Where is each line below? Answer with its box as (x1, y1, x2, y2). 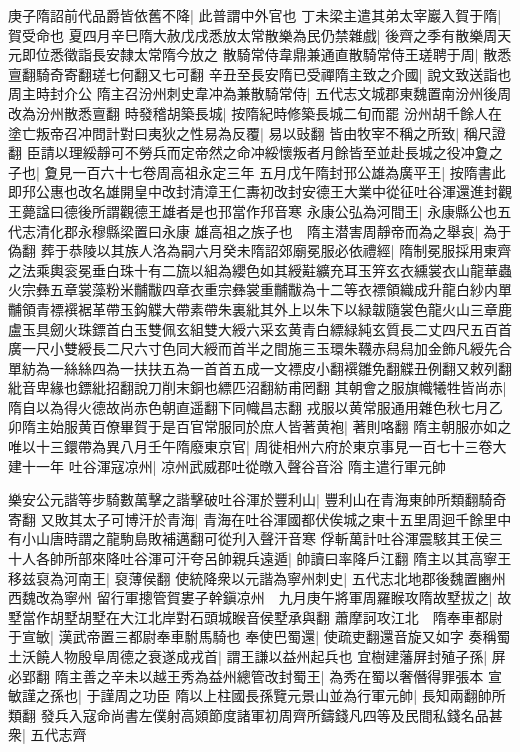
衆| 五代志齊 (8, 724, 87, 745)
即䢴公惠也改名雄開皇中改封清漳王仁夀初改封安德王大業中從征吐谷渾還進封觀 (8, 181, 512, 202)
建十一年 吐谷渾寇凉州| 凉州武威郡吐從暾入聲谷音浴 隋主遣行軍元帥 (8, 455, 446, 476)
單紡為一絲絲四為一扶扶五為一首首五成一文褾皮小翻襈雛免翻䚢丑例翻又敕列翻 (8, 357, 512, 378)
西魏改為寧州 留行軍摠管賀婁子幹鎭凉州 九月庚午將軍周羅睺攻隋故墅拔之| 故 (8, 587, 512, 608)
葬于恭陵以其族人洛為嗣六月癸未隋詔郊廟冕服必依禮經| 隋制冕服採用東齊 (40, 240, 512, 261)
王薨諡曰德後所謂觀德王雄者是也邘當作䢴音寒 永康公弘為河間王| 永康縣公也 (8, 200, 498, 221)
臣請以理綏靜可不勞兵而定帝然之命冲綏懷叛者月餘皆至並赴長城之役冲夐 (26, 142, 489, 163)
